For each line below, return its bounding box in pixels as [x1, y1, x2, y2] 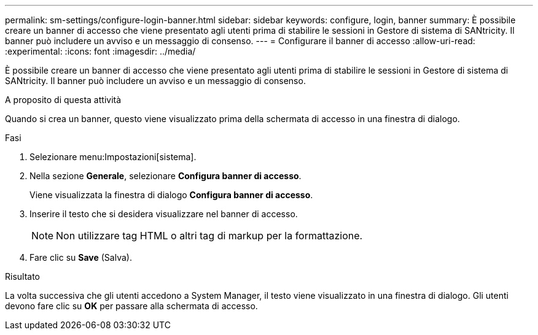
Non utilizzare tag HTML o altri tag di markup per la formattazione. [56, 229, 363, 242]
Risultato [5, 271, 41, 282]
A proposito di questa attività [5, 94, 122, 105]
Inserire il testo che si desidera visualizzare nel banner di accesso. [29, 209, 298, 219]
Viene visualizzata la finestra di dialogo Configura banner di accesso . [29, 190, 313, 200]
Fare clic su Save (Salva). [29, 252, 132, 263]
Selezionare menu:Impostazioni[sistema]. [29, 152, 197, 162]
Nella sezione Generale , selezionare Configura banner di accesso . [29, 171, 302, 181]
